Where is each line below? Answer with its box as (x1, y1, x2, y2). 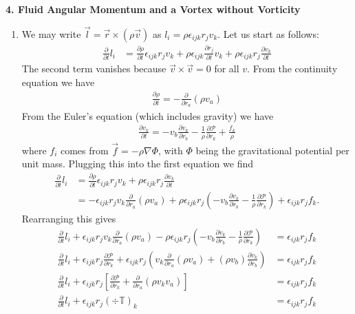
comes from (60, 143, 109, 157)
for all (214, 61, 239, 76)
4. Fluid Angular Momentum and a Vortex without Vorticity (6, 2, 301, 16)
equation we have (21, 74, 95, 89)
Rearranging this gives (21, 211, 116, 225)
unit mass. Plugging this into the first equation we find (21, 156, 253, 171)
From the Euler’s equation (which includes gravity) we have (21, 108, 274, 123)
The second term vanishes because (21, 61, 166, 76)
